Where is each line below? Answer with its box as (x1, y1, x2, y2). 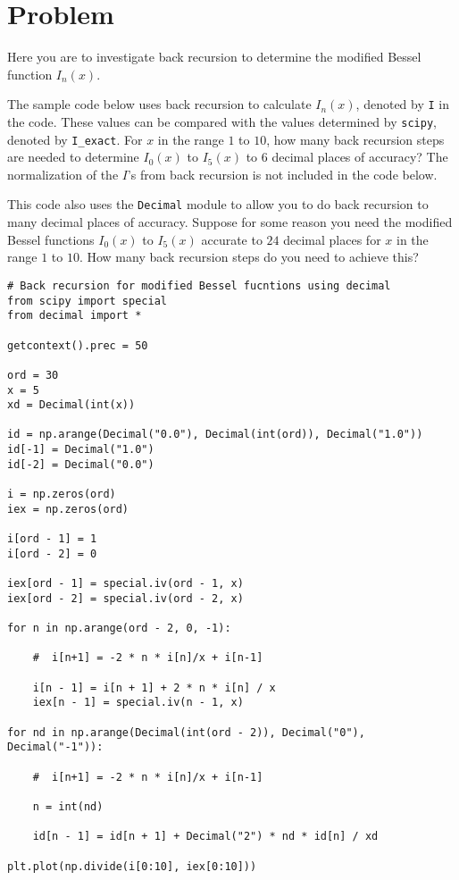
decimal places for (283, 230, 381, 248)
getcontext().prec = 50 (7, 339, 148, 352)
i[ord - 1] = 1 (7, 532, 97, 546)
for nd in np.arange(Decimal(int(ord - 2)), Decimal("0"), (7, 725, 365, 739)
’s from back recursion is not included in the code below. (127, 164, 438, 183)
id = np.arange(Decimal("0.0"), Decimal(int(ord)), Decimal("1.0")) (7, 428, 423, 441)
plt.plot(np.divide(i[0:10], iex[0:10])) (7, 859, 257, 873)
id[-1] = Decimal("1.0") (7, 443, 154, 457)
